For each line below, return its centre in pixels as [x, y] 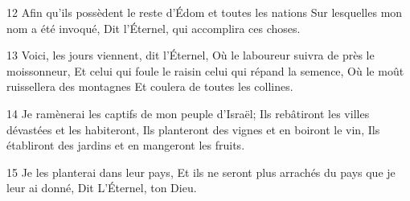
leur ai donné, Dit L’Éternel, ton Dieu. [102, 188]
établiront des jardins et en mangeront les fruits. [126, 145]
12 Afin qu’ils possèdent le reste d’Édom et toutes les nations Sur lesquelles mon [205, 12]
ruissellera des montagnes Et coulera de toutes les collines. [150, 86]
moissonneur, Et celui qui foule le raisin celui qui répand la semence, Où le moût [205, 70]
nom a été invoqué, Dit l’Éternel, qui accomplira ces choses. [154, 28]
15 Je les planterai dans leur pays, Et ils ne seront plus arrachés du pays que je [201, 172]
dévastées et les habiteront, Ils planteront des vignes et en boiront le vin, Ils [193, 129]
